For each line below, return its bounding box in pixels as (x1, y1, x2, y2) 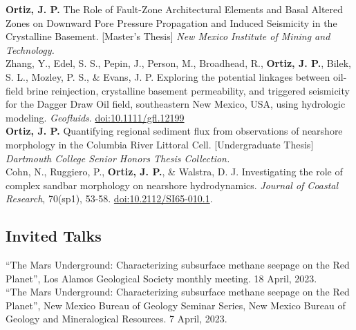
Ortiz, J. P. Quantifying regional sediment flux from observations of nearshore (6, 124, 343, 138)
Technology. (6, 42, 55, 57)
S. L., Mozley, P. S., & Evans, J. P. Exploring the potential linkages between (6, 69, 330, 84)
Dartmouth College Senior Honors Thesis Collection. (6, 151, 230, 165)
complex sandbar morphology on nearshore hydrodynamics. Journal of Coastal (6, 177, 339, 192)
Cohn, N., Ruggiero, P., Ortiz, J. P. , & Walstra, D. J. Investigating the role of (6, 164, 343, 179)
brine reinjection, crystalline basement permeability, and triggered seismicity (26, 83, 350, 97)
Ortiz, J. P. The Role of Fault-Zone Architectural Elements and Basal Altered (6, 2, 344, 16)
